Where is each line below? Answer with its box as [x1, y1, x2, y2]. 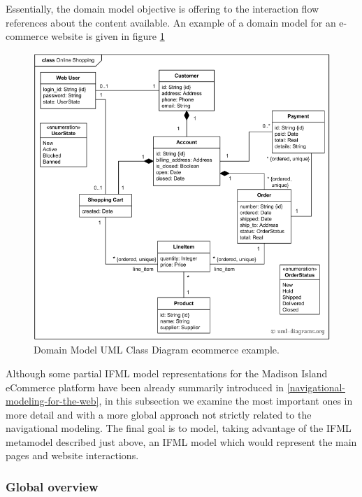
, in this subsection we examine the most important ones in [99, 393, 353, 408]
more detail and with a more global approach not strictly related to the [6, 407, 312, 421]
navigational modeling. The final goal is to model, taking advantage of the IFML [6, 421, 352, 435]
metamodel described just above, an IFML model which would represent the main [6, 434, 357, 449]
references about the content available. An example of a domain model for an [6, 15, 336, 29]
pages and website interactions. [6, 448, 139, 463]
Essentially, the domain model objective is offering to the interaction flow [6, 1, 319, 15]
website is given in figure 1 [51, 29, 165, 43]
